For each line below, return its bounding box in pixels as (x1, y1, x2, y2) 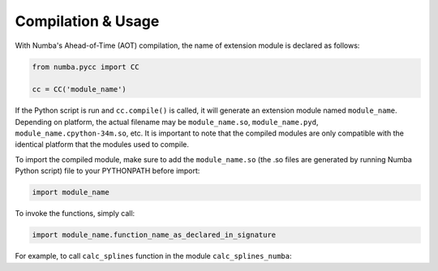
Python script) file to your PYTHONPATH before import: (15, 166, 200, 176)
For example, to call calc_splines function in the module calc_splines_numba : (15, 252, 292, 261)
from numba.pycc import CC (32, 62, 140, 71)
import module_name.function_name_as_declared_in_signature (32, 230, 277, 239)
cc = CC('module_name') (32, 85, 127, 94)
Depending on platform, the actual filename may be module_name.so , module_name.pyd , (15, 117, 319, 127)
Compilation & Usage (15, 12, 160, 30)
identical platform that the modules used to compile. (15, 140, 190, 149)
